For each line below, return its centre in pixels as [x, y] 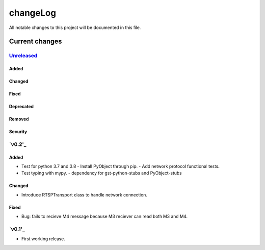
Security [18, 132]
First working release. [43, 239]
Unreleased [23, 56]
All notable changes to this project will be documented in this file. [75, 28]
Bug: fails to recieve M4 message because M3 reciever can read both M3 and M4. [105, 217]
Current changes [36, 42]
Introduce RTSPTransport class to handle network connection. [84, 194]
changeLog [33, 13]
